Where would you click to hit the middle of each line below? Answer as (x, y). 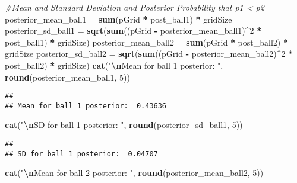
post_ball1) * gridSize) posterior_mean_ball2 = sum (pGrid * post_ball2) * (146, 42)
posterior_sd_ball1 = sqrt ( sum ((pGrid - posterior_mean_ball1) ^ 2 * (133, 30)
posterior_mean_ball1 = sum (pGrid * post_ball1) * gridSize (119, 19)
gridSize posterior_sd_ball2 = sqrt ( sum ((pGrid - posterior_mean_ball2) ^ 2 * (149, 54)
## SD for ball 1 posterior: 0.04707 (81, 154)
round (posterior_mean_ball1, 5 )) (67, 77)
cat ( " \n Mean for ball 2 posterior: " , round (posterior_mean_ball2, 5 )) (134, 173)
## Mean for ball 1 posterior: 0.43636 (86, 106)
